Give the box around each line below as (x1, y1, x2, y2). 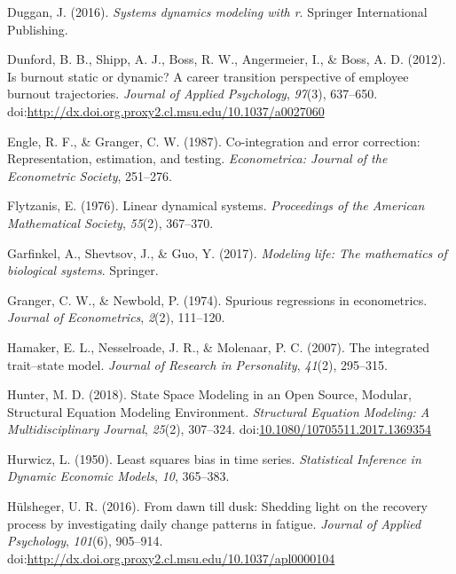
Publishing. (7, 20, 68, 38)
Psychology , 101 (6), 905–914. (7, 531, 163, 550)
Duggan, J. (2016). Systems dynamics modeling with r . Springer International (7, 3, 428, 20)
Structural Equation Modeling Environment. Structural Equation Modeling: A (7, 402, 430, 421)
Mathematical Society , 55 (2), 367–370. (7, 213, 214, 232)
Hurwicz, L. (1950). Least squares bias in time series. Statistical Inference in (7, 449, 421, 468)
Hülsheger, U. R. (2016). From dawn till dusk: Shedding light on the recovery (7, 497, 428, 515)
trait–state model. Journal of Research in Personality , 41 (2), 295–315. (7, 355, 388, 373)
